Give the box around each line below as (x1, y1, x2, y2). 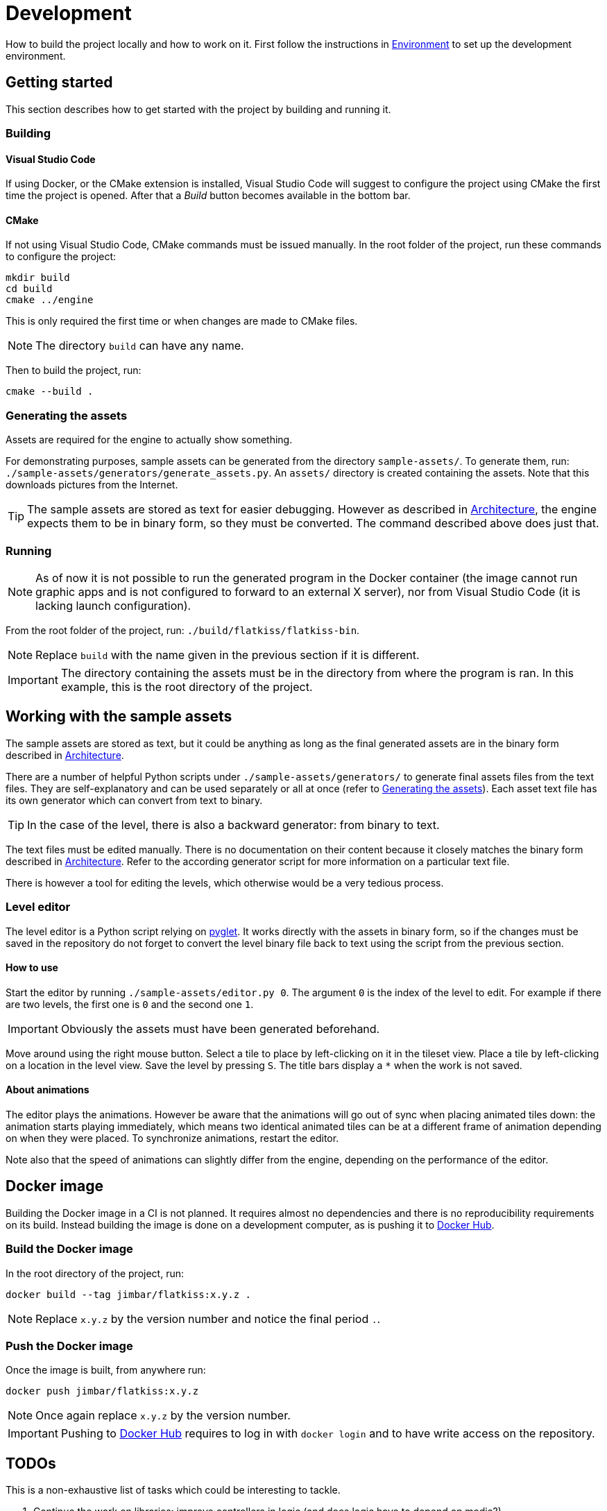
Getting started (6, 74, 113, 92)
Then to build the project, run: (6, 364, 142, 377)
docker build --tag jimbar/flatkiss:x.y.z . (6, 1288, 252, 1300)
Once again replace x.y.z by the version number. (35, 1408, 291, 1423)
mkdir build (6, 272, 70, 284)
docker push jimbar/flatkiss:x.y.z (6, 1385, 199, 1397)
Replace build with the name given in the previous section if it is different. (35, 647, 420, 662)
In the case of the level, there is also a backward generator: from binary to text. (27, 817, 440, 832)
